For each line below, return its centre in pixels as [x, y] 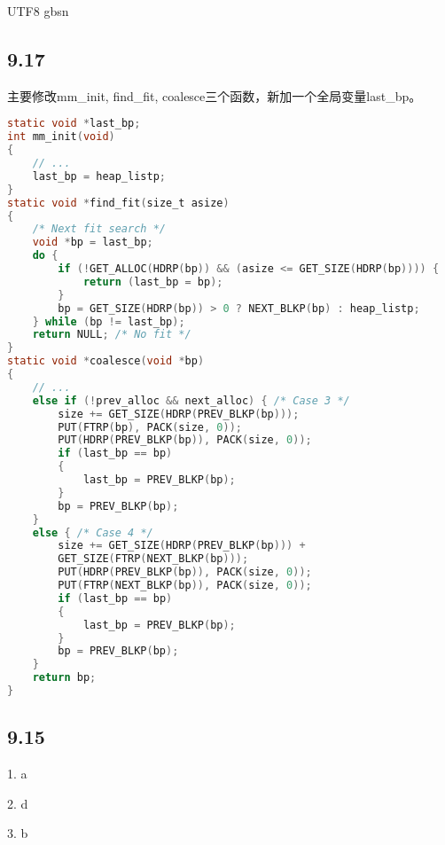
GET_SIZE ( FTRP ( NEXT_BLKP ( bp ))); [153, 559]
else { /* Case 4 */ [93, 532]
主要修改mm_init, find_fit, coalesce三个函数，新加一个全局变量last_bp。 [215, 95]
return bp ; [64, 678]
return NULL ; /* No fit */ [112, 335]
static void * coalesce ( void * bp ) [106, 361]
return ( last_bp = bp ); [153, 282]
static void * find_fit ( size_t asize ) [118, 203]
